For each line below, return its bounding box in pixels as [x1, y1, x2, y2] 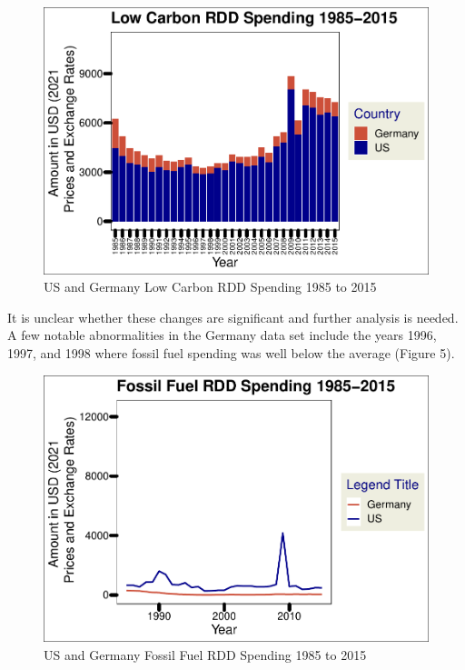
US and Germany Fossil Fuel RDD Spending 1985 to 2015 [44, 645, 367, 664]
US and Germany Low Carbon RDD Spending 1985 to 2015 [44, 277, 377, 296]
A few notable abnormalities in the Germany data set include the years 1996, [7, 325, 437, 345]
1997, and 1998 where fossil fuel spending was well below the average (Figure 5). [7, 343, 455, 362]
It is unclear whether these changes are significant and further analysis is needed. [7, 307, 459, 326]
